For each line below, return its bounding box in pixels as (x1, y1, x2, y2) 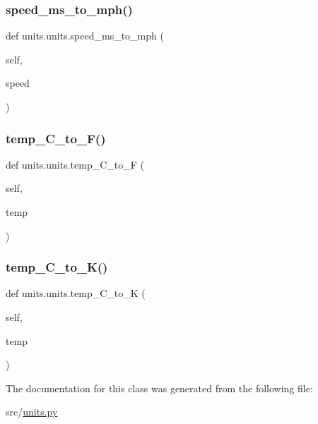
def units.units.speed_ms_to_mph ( (6, 28, 164, 43)
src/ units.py (6, 404, 58, 419)
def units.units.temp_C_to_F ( (6, 157, 144, 171)
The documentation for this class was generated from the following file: (6, 380, 313, 395)
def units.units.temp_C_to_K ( (6, 286, 146, 301)
